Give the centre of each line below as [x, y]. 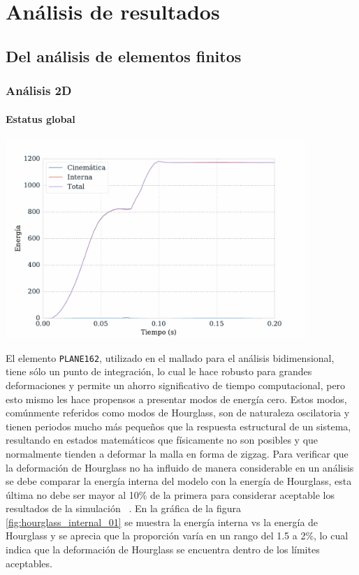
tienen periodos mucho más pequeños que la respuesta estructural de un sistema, [178, 426]
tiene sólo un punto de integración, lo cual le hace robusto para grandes [159, 371]
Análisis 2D [39, 90]
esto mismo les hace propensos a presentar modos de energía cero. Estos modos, [176, 399]
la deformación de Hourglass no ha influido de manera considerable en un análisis [180, 467]
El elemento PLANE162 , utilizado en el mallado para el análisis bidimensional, [170, 357]
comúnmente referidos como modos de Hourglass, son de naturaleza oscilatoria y [178, 413]
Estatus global [41, 118]
